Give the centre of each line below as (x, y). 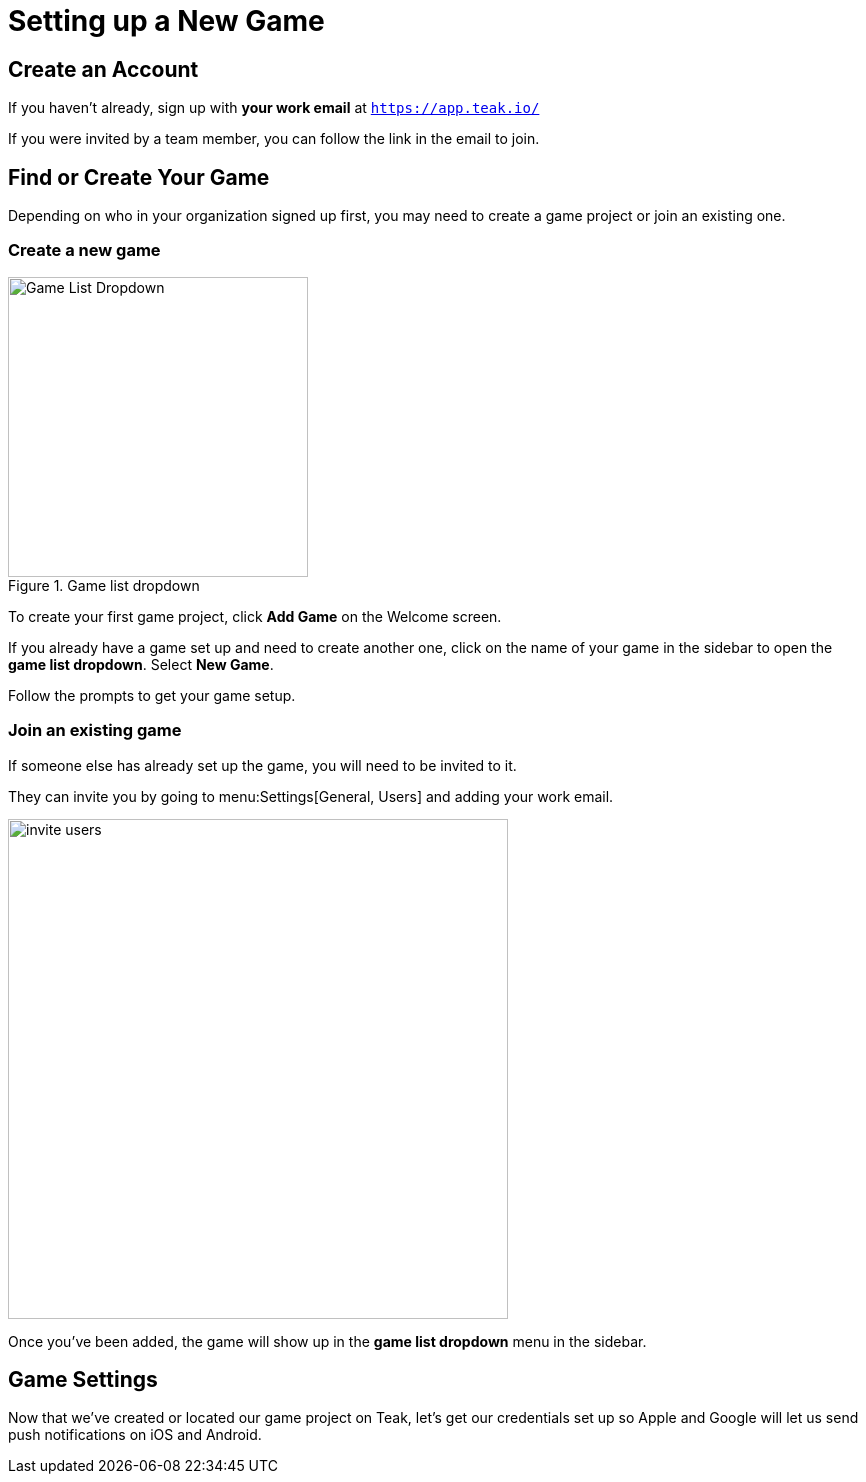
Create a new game (84, 250)
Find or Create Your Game (139, 177)
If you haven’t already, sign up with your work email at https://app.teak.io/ (274, 108)
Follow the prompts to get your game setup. (152, 695)
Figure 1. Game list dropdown (104, 585)
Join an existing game (95, 730)
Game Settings (83, 1379)
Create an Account (103, 69)
